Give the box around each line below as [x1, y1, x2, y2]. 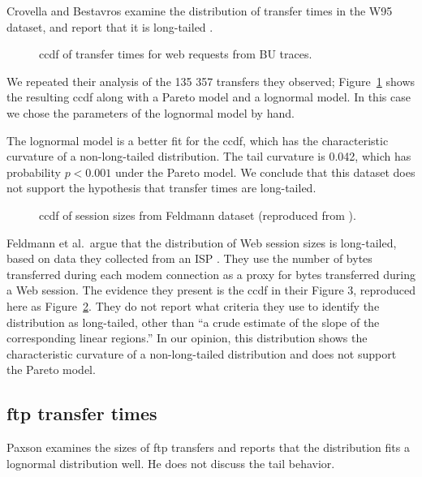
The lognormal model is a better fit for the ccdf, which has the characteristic [6, 131, 389, 148]
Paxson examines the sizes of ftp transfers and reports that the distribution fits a [6, 439, 410, 456]
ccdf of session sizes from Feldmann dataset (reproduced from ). [39, 206, 356, 223]
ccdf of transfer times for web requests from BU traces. [39, 45, 312, 62]
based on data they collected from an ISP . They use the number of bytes [6, 250, 372, 267]
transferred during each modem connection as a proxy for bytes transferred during [6, 265, 416, 282]
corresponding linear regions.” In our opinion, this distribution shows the [6, 329, 368, 346]
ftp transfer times [6, 401, 157, 426]
